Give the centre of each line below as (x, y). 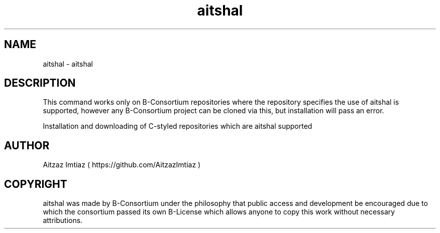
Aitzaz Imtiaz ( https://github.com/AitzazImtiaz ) (122, 165)
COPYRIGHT (36, 184)
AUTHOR (27, 145)
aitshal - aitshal (68, 64)
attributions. (63, 220)
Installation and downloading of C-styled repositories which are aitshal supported (178, 126)
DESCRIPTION (40, 83)
